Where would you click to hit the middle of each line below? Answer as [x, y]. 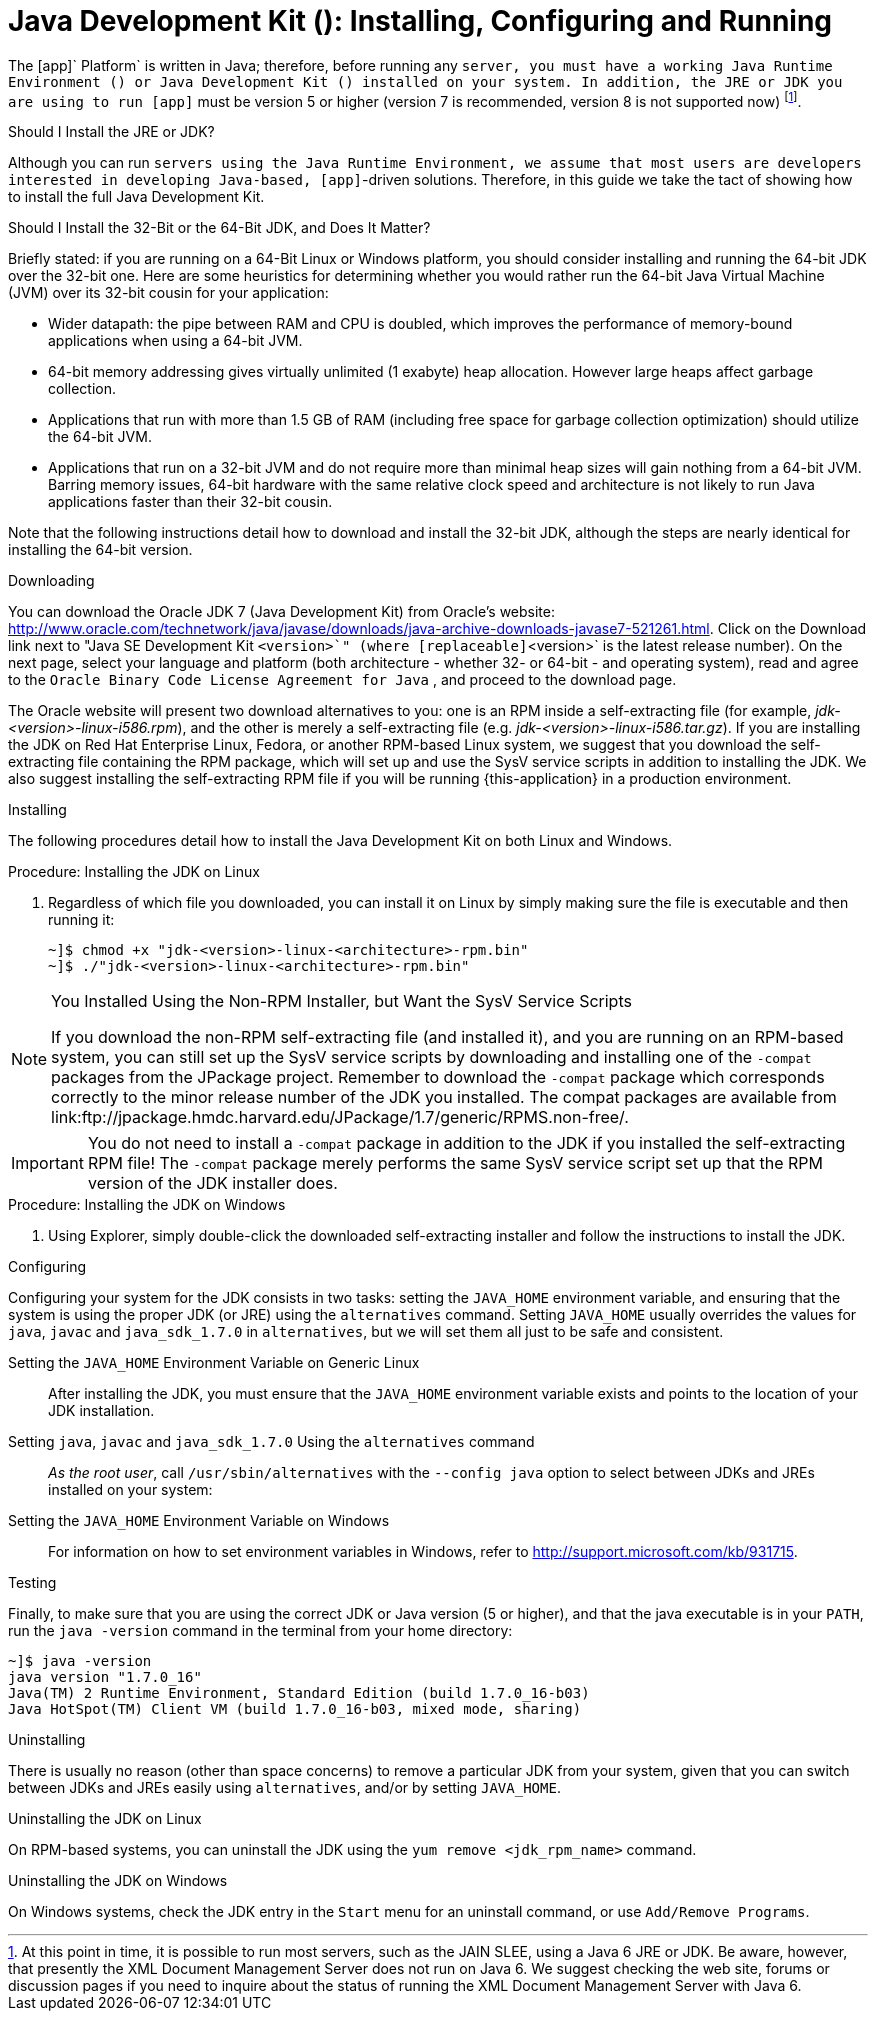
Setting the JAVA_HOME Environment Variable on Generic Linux [214, 1363]
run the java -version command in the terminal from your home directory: [260, 1631]
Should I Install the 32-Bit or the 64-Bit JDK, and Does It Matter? [219, 228]
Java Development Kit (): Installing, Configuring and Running [420, 21]
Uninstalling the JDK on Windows [118, 1881]
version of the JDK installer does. [212, 1183]
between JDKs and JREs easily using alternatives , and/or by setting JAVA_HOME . [284, 1788]
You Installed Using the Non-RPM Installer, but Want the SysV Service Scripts [341, 1001]
